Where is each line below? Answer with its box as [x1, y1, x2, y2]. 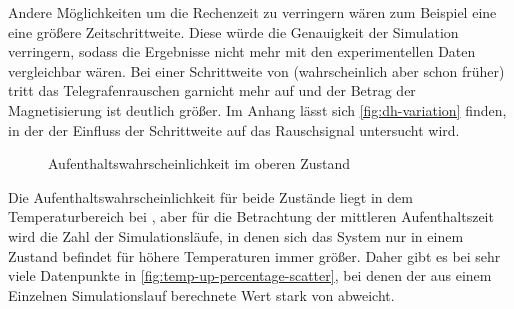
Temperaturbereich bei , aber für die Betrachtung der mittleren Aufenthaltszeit [8, 206, 494, 227]
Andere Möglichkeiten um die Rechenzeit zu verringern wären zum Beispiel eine [8, 2, 497, 22]
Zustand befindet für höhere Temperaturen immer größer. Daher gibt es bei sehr [8, 245, 501, 266]
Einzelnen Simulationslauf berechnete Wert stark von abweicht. [8, 284, 395, 305]
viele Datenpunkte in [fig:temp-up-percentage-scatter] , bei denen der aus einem [8, 265, 492, 286]
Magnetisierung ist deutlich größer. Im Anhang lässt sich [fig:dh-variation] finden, [8, 99, 507, 120]
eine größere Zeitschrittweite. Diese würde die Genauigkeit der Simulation [8, 21, 459, 42]
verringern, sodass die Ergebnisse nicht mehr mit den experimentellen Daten [8, 41, 476, 62]
